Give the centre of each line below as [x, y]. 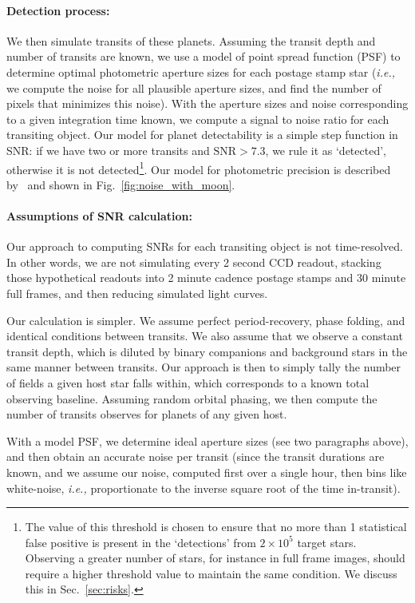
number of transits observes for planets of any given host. [147, 414]
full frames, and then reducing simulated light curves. [137, 293]
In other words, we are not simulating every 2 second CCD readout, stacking [194, 262]
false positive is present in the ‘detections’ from [140, 542]
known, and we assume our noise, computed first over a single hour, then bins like [207, 472]
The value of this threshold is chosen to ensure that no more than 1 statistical [216, 527]
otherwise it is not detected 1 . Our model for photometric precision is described [199, 168]
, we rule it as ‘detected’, [326, 150]
